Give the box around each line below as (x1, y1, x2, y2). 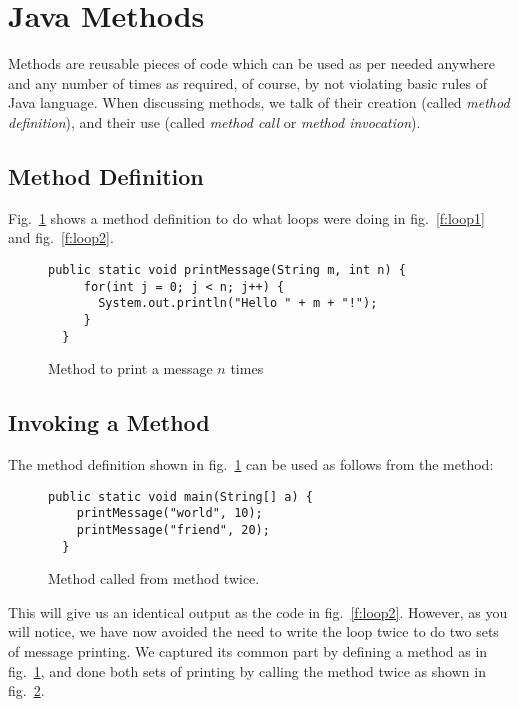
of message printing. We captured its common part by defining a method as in (8, 640, 488, 661)
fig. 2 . (8, 680, 45, 701)
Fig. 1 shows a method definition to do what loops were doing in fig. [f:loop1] (8, 207, 485, 228)
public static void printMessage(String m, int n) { (48, 262, 406, 277)
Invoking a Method (8, 407, 210, 438)
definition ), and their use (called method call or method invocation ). (8, 111, 421, 132)
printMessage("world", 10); (76, 506, 263, 521)
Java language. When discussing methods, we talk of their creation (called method (8, 92, 510, 113)
